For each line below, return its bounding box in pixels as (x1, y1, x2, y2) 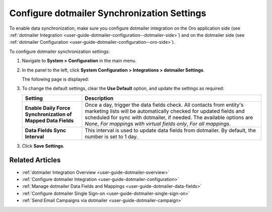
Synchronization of (25, 111, 72, 118)
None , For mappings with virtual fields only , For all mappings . (85, 120, 231, 127)
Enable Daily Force (25, 104, 71, 111)
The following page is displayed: (22, 76, 89, 82)
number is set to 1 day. (85, 133, 139, 140)
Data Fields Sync (25, 126, 66, 133)
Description (85, 95, 113, 102)
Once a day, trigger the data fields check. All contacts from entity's (85, 101, 244, 108)
